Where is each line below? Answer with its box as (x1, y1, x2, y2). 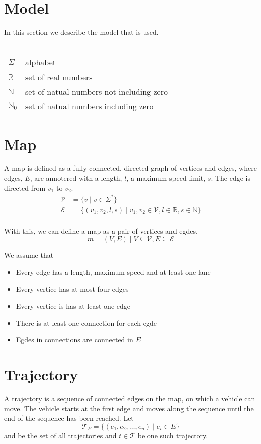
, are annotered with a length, (30, 173, 122, 183)
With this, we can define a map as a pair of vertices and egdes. (4, 225, 198, 236)
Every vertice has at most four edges (16, 283, 129, 294)
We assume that (4, 250, 54, 260)
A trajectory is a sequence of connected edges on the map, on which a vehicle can (4, 393, 255, 404)
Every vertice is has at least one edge (16, 301, 130, 311)
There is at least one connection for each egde (16, 317, 157, 328)
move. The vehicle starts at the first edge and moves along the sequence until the (4, 403, 254, 413)
